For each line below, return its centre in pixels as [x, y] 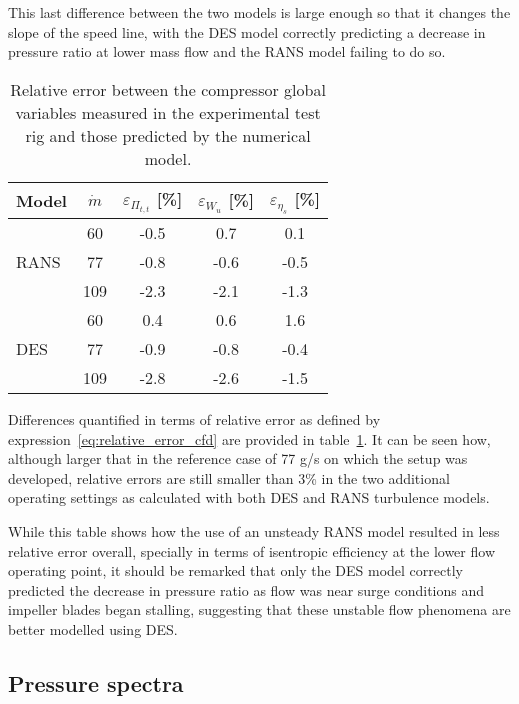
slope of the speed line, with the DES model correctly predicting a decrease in [247, 31]
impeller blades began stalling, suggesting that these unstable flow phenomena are [259, 609]
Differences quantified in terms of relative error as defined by [194, 418]
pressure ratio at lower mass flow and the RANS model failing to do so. [227, 51]
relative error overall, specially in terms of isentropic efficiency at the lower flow [251, 550]
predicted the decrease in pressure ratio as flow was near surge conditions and [246, 589]
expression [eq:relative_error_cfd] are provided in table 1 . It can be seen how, [249, 438]
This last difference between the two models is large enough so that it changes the [259, 12]
